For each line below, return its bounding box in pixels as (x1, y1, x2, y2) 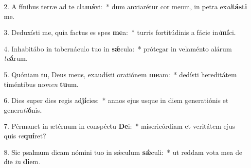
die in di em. (4, 156, 40, 167)
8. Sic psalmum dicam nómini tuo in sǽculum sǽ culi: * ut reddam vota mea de (4, 147, 242, 157)
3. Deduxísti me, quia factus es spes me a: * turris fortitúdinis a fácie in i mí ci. (4, 27, 236, 37)
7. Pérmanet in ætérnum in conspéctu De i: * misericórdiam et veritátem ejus (4, 121, 235, 131)
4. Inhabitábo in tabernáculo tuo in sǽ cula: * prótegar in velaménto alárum (4, 43, 232, 53)
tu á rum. (4, 53, 28, 63)
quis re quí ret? (4, 130, 46, 140)
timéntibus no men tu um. (4, 79, 79, 89)
